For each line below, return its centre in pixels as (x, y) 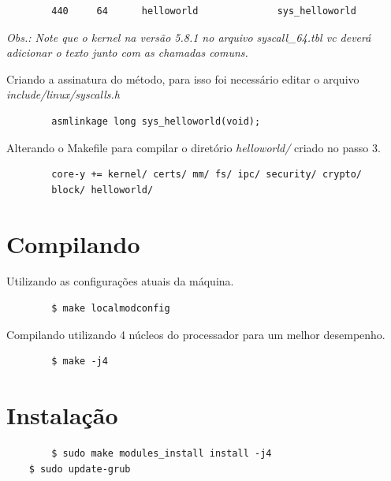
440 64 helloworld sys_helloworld (204, 11)
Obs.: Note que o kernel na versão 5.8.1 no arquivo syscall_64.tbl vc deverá (189, 37)
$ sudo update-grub (80, 469)
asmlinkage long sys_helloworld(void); (156, 121)
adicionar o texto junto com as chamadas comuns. (127, 52)
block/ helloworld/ (102, 190)
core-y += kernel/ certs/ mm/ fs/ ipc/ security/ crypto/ (207, 175)
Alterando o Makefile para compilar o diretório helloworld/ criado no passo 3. (194, 147)
